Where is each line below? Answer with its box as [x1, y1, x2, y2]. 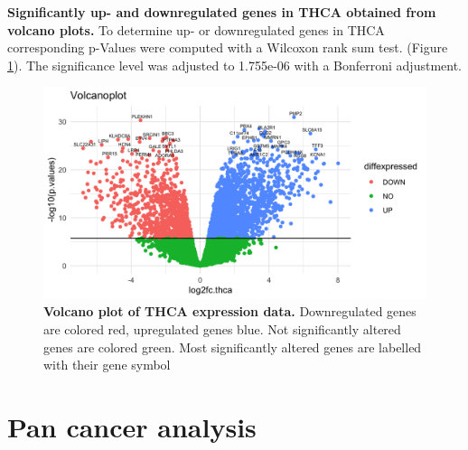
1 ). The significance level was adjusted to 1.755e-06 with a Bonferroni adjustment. [7, 55, 463, 74]
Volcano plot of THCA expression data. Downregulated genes [43, 302, 417, 321]
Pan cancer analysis [7, 408, 257, 445]
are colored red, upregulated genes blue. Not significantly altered [43, 319, 401, 338]
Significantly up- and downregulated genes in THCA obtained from [7, 3, 436, 21]
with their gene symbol [43, 355, 171, 374]
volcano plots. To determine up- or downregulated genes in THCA [7, 20, 385, 39]
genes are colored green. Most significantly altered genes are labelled [43, 337, 422, 356]
